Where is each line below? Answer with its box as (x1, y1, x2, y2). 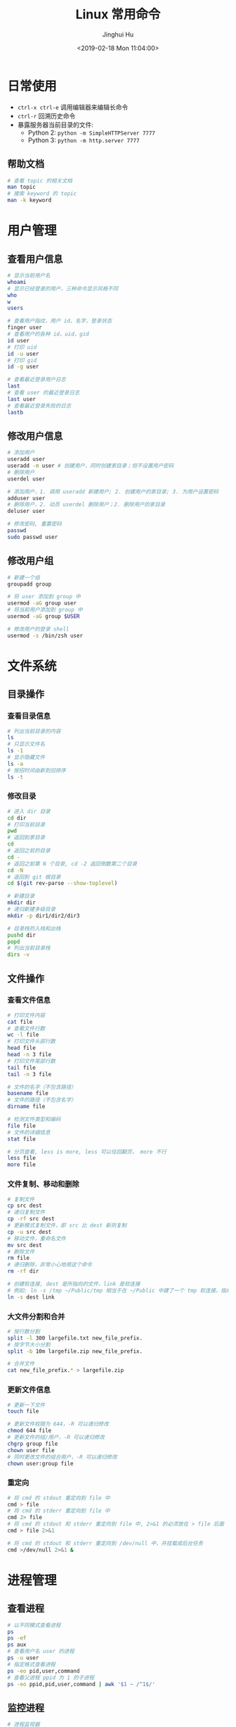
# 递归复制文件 (7, 1209, 46, 1216)
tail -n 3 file (7, 1070, 52, 1078)
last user (7, 395, 37, 402)
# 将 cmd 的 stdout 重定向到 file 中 (7, 1494, 110, 1502)
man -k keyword (7, 197, 52, 204)
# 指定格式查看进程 (7, 1661, 56, 1668)
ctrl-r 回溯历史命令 (17, 111, 76, 120)
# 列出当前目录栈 (7, 945, 51, 952)
